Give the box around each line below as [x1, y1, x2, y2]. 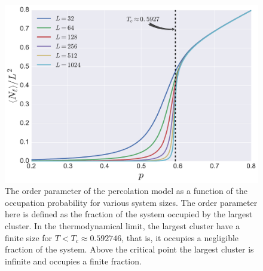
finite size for [5, 231, 53, 244]
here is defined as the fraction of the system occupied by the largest [5, 208, 253, 220]
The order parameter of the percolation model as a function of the [5, 184, 247, 197]
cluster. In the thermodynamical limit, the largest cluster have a [5, 220, 240, 232]
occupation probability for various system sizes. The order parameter [5, 196, 258, 208]
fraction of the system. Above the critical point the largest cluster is [5, 243, 254, 255]
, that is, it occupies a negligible [121, 231, 239, 244]
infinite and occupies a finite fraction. [5, 254, 142, 267]
